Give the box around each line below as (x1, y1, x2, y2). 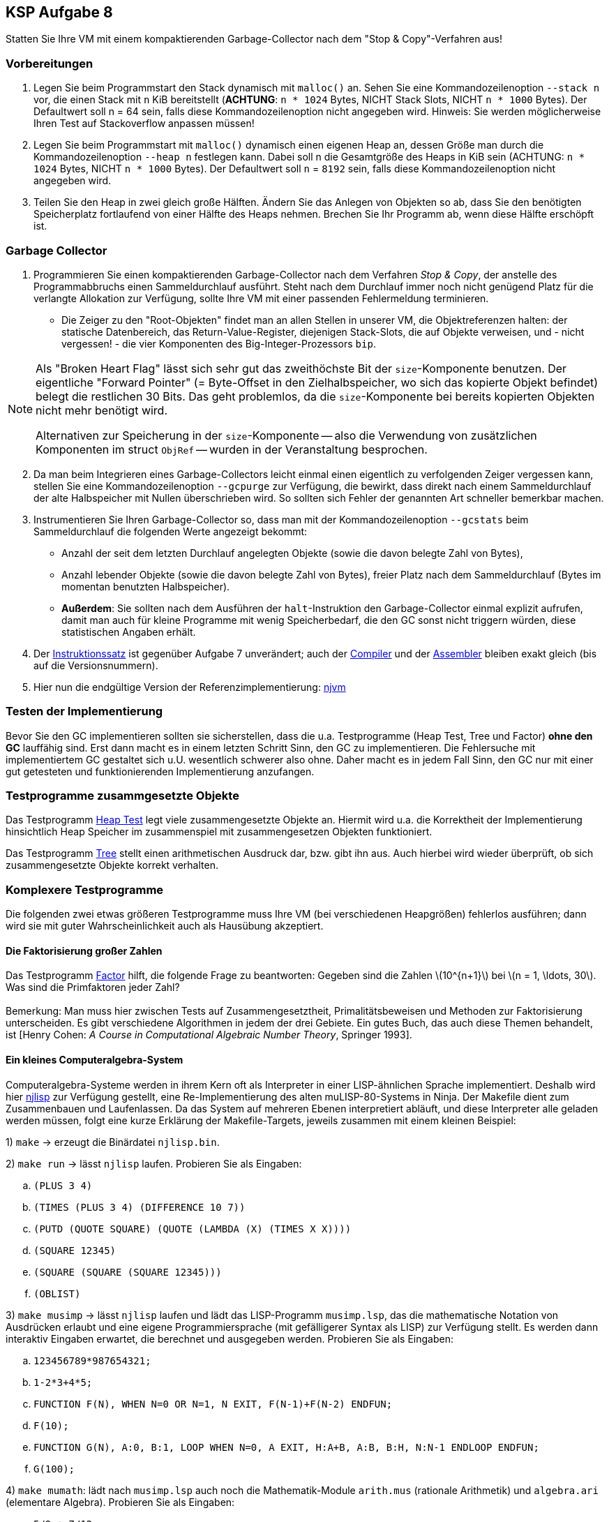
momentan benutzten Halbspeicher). (61, 580, 230, 592)
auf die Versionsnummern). (33, 659, 158, 671)
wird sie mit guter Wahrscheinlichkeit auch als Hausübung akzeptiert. (6, 920, 324, 932)
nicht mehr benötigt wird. (36, 403, 168, 417)
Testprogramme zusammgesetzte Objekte (6, 789, 239, 803)
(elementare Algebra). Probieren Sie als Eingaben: (6, 1495, 235, 1508)
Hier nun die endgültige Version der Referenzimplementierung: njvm (33, 680, 346, 693)
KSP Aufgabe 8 (6, 3, 113, 21)
